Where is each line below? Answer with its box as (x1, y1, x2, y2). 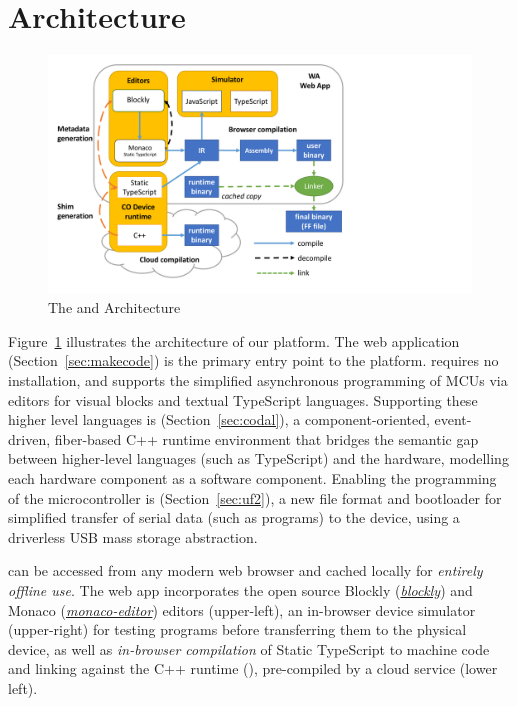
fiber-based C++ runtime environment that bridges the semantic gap (54, 428, 479, 449)
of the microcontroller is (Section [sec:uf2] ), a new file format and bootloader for (8, 487, 502, 508)
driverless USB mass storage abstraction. (8, 526, 258, 547)
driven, (8, 428, 51, 449)
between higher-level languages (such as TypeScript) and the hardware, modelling (8, 448, 509, 469)
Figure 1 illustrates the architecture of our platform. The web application (8, 330, 460, 351)
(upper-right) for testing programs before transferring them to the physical (8, 619, 467, 640)
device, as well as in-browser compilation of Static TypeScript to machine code (8, 638, 490, 659)
